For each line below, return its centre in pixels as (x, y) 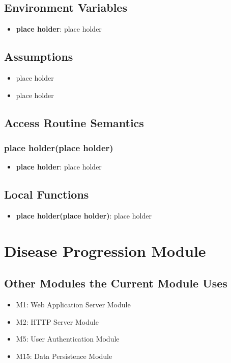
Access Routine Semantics (74, 122)
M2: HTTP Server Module (57, 321)
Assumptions (39, 56)
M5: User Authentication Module (68, 339)
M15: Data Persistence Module (64, 356)
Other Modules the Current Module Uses (116, 283)
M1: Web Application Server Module (73, 305)
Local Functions (47, 194)
